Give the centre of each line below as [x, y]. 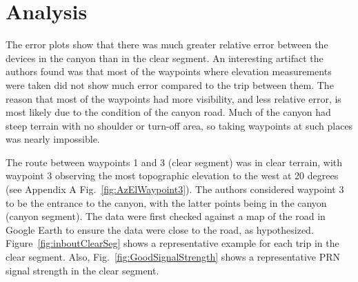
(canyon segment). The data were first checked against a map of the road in [166, 216]
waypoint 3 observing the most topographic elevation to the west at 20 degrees [172, 175]
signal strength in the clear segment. [82, 270]
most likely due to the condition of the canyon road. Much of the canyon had [168, 112]
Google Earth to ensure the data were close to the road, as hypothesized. [160, 229]
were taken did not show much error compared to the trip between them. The [170, 84]
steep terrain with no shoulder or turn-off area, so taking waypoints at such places [179, 125]
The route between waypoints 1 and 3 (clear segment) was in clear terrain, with [174, 162]
